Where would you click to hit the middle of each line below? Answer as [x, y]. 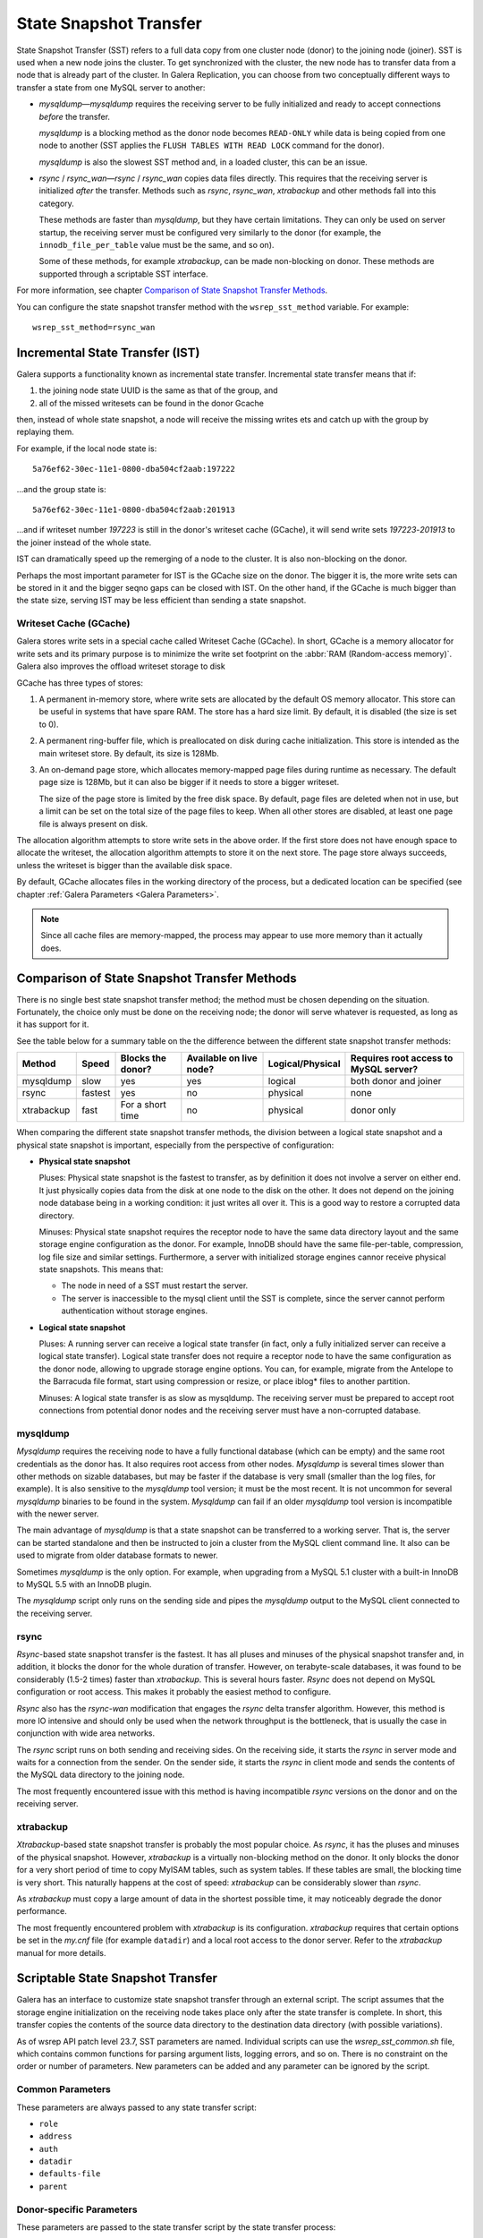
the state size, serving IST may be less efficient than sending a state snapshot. [161, 601]
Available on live [222, 1058]
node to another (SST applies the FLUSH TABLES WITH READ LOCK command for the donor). [212, 145]
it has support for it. [53, 1024]
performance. [42, 1911]
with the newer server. [58, 1514]
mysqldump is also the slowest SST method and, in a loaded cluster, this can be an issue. [203, 162]
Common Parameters [64, 2089]
